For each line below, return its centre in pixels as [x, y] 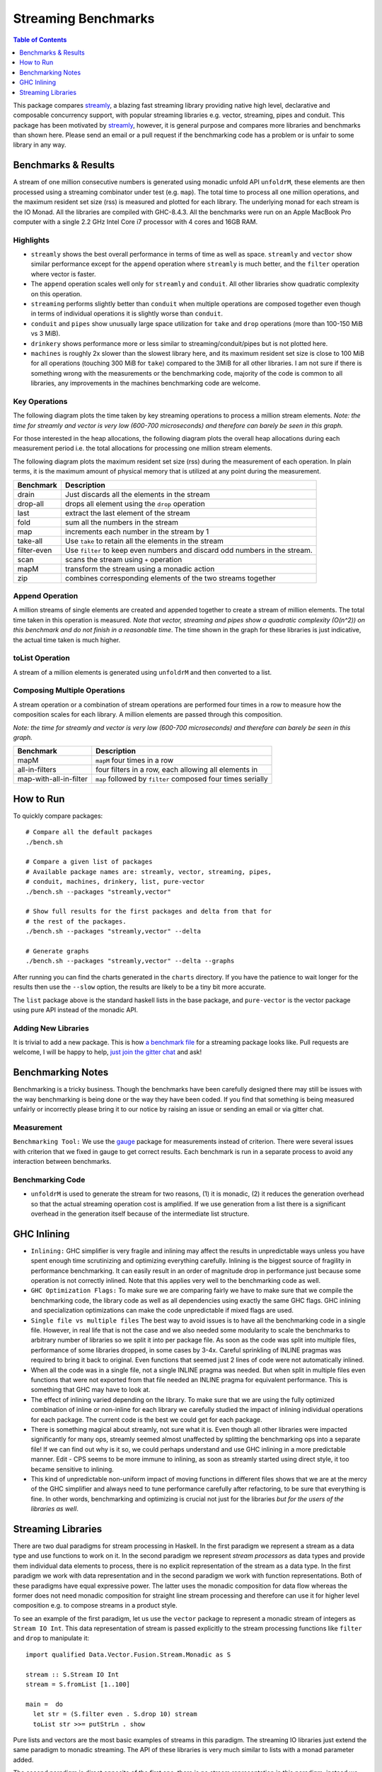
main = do [45, 1704]
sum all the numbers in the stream [122, 522]
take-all [30, 541]
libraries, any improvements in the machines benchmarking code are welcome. [146, 383]
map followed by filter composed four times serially [182, 779]
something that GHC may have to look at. [91, 1390]
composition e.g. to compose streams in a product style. [95, 1605]
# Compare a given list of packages [89, 862]
